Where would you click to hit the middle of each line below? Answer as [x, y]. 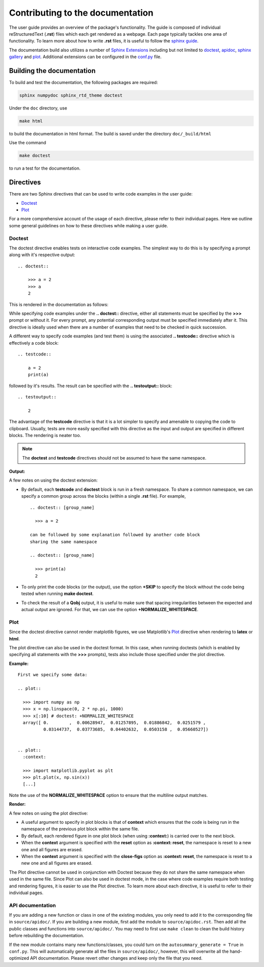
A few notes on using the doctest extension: [53, 480]
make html [31, 121]
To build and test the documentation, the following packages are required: [84, 83]
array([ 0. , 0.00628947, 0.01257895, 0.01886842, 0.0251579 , [114, 723]
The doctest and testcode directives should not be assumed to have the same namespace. [114, 458]
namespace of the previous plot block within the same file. [80, 829]
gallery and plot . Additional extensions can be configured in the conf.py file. [85, 57]
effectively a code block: [34, 343]
